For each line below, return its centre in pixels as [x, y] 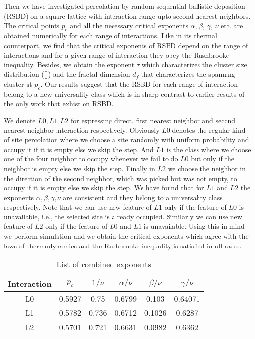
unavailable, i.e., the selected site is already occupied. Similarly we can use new [123, 216]
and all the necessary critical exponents [129, 25]
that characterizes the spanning [188, 74]
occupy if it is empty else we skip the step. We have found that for [104, 188]
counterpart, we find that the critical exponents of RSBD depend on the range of [126, 45]
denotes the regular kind [209, 130]
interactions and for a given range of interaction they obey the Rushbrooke [116, 55]
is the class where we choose [209, 149]
